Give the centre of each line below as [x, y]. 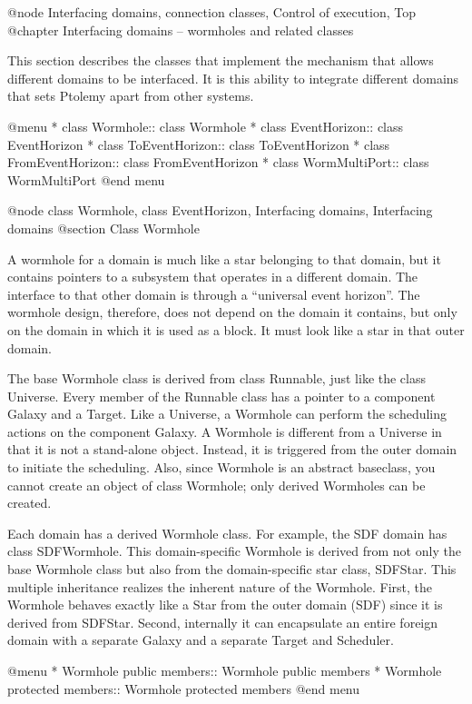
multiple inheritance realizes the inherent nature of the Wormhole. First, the [220, 586]
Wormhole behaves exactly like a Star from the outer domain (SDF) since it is [225, 605]
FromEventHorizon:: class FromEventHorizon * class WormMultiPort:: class [218, 162]
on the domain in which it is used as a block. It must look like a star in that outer [236, 329]
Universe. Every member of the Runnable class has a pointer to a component [221, 396]
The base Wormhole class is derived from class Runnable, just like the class [217, 378]
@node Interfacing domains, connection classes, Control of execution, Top [211, 12]
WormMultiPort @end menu [86, 179]
